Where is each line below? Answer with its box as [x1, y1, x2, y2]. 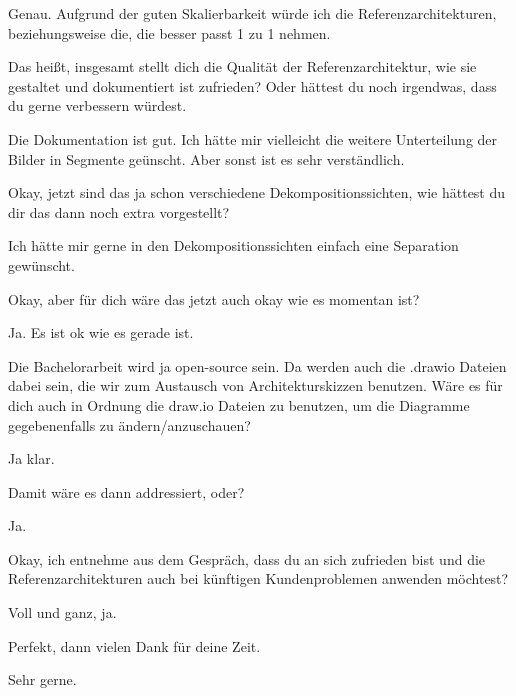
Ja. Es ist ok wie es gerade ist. [8, 322, 194, 343]
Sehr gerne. [8, 669, 77, 690]
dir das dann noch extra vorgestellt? [8, 201, 230, 222]
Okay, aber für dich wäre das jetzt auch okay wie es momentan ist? [8, 288, 420, 309]
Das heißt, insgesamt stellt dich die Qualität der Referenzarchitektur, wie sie [8, 56, 477, 77]
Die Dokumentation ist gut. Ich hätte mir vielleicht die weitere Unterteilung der [8, 128, 498, 149]
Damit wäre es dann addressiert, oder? [8, 481, 245, 502]
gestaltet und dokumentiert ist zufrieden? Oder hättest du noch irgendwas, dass [8, 75, 497, 96]
